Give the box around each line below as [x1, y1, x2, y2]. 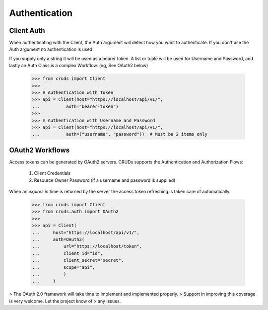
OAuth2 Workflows [9, 146, 70, 154]
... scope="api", [32, 264, 95, 270]
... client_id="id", [32, 250, 103, 256]
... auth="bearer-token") [32, 103, 119, 109]
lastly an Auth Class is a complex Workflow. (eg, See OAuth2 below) [9, 63, 148, 69]
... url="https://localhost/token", [32, 243, 142, 249]
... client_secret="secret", [32, 257, 124, 263]
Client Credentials [34, 170, 71, 176]
